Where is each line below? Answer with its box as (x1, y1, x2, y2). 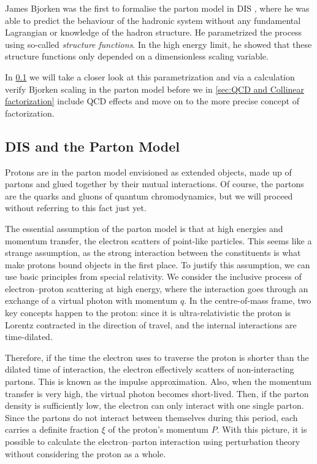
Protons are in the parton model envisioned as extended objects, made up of (5, 165, 292, 178)
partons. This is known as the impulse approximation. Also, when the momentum (5, 375, 311, 388)
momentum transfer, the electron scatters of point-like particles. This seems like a (5, 234, 312, 247)
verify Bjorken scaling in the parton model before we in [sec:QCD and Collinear (5, 82, 305, 95)
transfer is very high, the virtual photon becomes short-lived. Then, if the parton (5, 387, 309, 400)
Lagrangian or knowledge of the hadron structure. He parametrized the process (5, 26, 302, 39)
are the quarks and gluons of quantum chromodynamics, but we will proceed (5, 189, 293, 202)
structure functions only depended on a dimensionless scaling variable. (5, 50, 269, 63)
